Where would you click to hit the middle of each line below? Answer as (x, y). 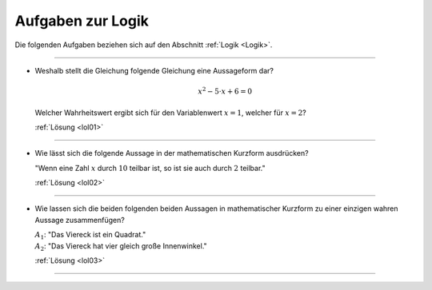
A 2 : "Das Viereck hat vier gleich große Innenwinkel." (121, 246)
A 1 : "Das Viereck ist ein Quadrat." (90, 236)
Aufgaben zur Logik (82, 21)
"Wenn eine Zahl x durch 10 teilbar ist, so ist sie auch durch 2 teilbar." (150, 168)
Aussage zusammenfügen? (80, 220)
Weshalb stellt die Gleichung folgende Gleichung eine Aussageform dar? (154, 70)
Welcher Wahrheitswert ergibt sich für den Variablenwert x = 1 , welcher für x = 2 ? (171, 113)
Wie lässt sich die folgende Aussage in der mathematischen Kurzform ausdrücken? (172, 153)
